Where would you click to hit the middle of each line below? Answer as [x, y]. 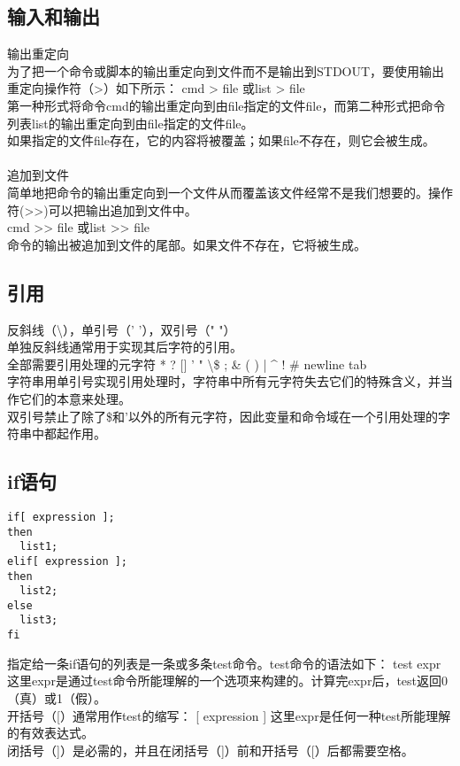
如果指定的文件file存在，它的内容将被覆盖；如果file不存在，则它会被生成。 [221, 140]
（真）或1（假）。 [57, 697]
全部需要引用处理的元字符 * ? [92, 364]
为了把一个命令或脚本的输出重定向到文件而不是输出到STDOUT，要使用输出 [226, 70]
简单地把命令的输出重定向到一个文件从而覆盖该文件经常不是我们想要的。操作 [230, 192]
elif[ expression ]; [68, 561]
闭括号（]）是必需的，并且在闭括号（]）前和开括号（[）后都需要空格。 [211, 750]
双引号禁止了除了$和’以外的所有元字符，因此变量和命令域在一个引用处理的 [222, 416]
